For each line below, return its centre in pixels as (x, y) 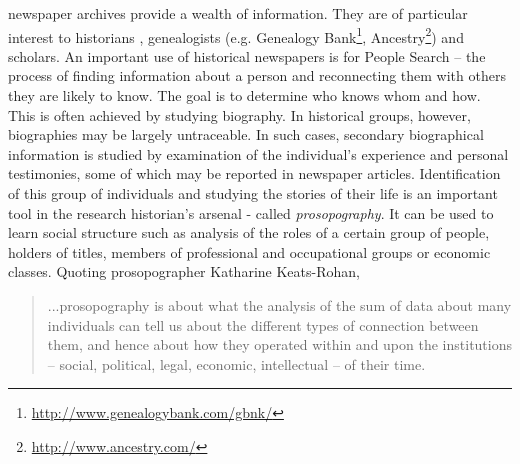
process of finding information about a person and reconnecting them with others (257, 75)
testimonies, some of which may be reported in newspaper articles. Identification (254, 173)
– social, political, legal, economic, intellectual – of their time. (236, 363)
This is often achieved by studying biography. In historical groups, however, (239, 114)
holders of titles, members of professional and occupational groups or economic (249, 251)
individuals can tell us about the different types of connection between (263, 324)
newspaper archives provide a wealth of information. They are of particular (238, 13)
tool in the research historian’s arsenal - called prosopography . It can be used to (251, 212)
